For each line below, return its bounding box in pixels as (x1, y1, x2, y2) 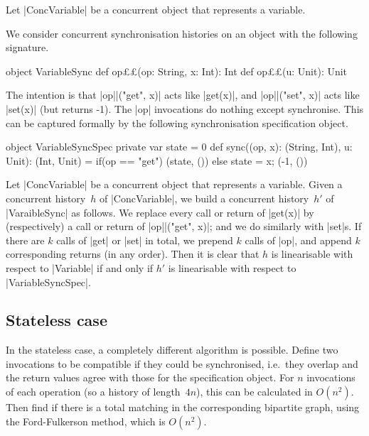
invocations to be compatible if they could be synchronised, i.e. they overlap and (6, 356, 358, 371)
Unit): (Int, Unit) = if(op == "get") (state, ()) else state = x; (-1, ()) (6, 153, 308, 168)
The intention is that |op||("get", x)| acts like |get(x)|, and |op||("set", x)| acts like (6, 87, 360, 102)
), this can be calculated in (196, 384, 313, 399)
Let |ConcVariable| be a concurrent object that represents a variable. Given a (6, 177, 343, 192)
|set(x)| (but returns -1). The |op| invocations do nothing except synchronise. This (6, 101, 364, 116)
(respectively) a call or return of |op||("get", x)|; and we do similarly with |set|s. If (6, 219, 362, 234)
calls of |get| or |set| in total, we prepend (56, 232, 233, 247)
